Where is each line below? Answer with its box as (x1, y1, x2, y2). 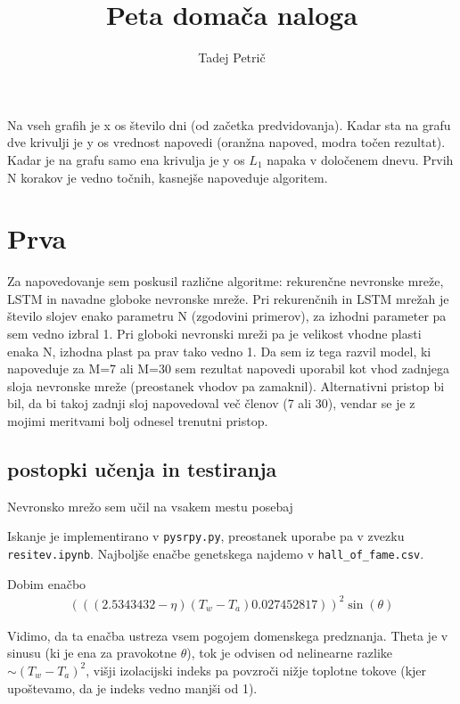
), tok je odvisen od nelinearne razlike (186, 643, 392, 662)
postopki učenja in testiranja (7, 454, 277, 482)
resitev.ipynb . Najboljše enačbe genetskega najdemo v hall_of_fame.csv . (7, 544, 424, 563)
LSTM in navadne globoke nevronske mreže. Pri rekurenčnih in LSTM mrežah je (7, 289, 449, 307)
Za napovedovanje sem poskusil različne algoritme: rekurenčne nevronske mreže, (7, 272, 444, 291)
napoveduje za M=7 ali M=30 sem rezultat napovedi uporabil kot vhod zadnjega (7, 359, 450, 378)
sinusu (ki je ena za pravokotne (7, 643, 177, 662)
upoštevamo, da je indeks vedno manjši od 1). (7, 678, 258, 697)
